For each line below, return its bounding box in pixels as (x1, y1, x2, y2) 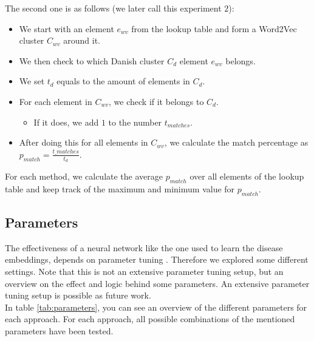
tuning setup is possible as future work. (5, 289, 151, 302)
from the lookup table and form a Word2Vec (131, 22, 297, 35)
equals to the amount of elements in (56, 75, 190, 87)
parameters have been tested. (5, 324, 114, 337)
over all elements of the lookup (189, 169, 304, 182)
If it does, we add (33, 115, 99, 128)
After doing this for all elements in (19, 136, 148, 149)
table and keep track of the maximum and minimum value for (5, 182, 235, 195)
